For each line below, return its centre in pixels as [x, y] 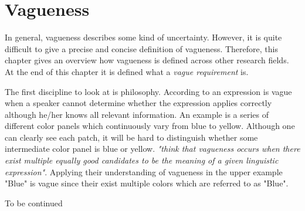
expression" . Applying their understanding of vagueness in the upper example [144, 171]
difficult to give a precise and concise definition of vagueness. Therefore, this [141, 48]
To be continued [34, 203]
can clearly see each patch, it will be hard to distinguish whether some [131, 137]
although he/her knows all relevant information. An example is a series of [137, 114]
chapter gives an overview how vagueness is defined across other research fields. [147, 60]
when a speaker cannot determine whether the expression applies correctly [138, 103]
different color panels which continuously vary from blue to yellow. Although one [150, 126]
